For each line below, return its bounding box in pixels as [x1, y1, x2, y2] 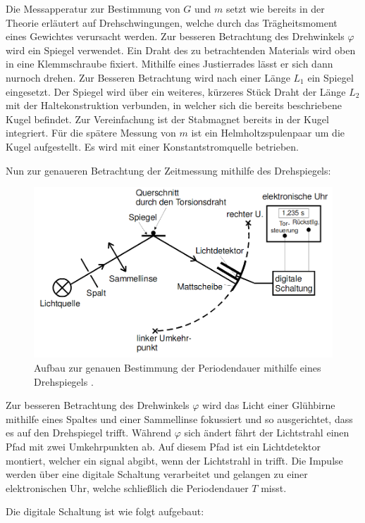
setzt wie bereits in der [226, 1, 325, 15]
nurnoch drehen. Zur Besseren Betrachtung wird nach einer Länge [6, 70, 290, 84]
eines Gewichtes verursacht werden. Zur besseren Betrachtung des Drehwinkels [6, 29, 345, 44]
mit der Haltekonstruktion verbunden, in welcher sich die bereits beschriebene [6, 98, 342, 113]
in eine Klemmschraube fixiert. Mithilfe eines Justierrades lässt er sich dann [6, 56, 333, 71]
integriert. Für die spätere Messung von [6, 125, 176, 140]
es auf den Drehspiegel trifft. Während [6, 425, 171, 440]
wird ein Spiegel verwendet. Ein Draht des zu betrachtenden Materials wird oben [6, 42, 356, 57]
